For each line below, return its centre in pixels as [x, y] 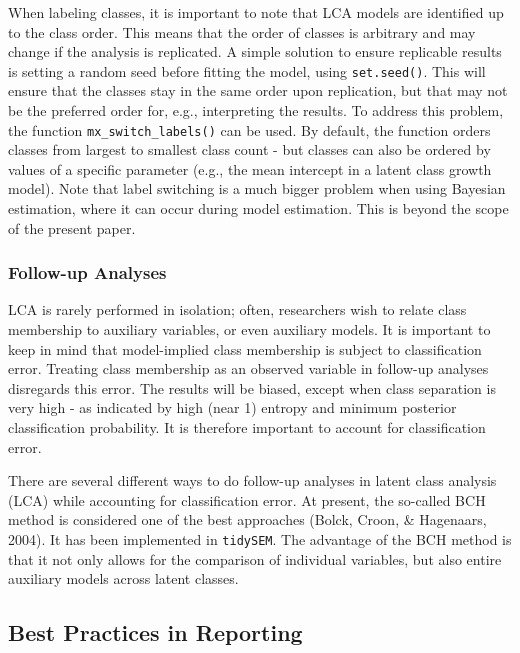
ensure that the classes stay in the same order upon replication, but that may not [258, 90]
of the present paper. [72, 227]
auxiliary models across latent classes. [123, 578]
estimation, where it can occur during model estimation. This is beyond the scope [258, 208]
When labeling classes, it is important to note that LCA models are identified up [256, 12]
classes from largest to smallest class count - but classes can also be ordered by [249, 149]
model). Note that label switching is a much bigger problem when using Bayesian [257, 188]
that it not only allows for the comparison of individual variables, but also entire [255, 558]
